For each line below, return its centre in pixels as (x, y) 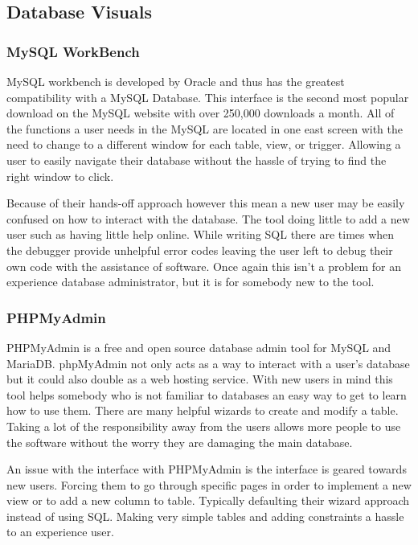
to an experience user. (60, 532)
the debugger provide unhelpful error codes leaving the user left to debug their (200, 250)
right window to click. (60, 176)
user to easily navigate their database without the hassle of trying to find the (197, 160)
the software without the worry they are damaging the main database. (180, 442)
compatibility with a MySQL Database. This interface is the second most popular (208, 97)
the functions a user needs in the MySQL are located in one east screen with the (205, 128)
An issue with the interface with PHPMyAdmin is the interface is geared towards (207, 469)
